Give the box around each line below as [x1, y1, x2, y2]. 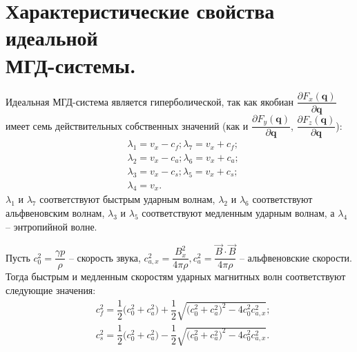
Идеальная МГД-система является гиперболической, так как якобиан [6, 94, 294, 108]
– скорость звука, [68, 250, 141, 264]
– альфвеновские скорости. [239, 250, 352, 264]
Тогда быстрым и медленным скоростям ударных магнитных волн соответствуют [6, 269, 346, 284]
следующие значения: [6, 283, 96, 297]
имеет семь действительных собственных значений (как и [6, 118, 249, 133]
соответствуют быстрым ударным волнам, [39, 192, 215, 206]
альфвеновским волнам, [6, 205, 105, 219]
